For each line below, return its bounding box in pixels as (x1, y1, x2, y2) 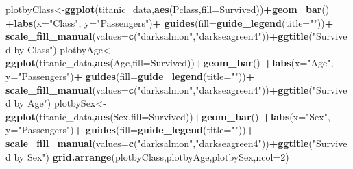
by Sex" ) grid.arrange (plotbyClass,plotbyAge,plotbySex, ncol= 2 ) (14, 149, 289, 164)
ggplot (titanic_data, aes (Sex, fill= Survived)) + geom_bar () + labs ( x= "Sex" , (5, 109, 330, 123)
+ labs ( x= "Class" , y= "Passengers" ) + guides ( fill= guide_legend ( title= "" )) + (5, 15, 334, 29)
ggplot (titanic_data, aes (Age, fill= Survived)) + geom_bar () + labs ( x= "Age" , (5, 55, 334, 70)
